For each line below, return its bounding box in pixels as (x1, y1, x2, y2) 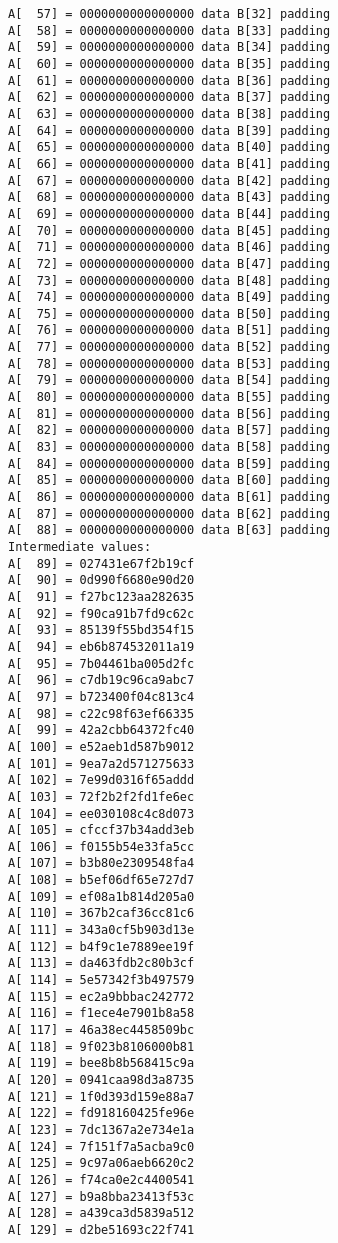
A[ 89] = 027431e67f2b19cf (8, 556, 195, 571)
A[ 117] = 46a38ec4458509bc (8, 1023, 195, 1038)
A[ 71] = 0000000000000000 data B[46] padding (8, 240, 331, 255)
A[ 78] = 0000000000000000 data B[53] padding (8, 356, 331, 371)
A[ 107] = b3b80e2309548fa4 (8, 856, 195, 871)
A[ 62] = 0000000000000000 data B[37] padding (8, 90, 331, 105)
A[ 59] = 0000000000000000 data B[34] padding (8, 40, 331, 55)
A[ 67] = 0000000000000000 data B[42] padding (8, 173, 331, 188)
